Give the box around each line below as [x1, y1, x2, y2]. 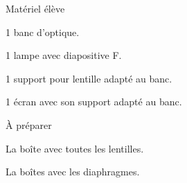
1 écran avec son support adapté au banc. [6, 94, 182, 109]
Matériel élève [6, 1, 65, 15]
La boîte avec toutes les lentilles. [6, 141, 144, 155]
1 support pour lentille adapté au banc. [6, 71, 172, 85]
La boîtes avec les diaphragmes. [6, 164, 140, 179]
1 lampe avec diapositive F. [6, 48, 122, 62]
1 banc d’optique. [6, 24, 80, 39]
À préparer [6, 117, 52, 132]
